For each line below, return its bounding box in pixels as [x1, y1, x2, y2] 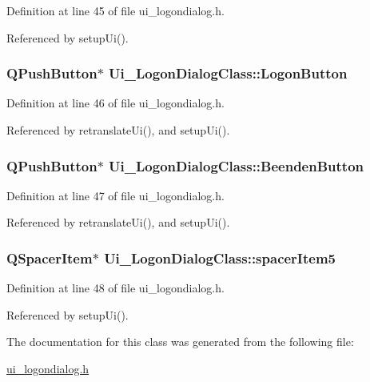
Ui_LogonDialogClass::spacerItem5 [104, 247, 336, 267]
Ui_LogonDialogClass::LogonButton [109, 63, 348, 83]
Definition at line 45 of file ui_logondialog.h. [6, 2, 225, 18]
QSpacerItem [6, 247, 93, 267]
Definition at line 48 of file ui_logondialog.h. [6, 279, 225, 296]
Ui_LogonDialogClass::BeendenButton [109, 155, 364, 175]
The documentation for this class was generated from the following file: [6, 333, 354, 350]
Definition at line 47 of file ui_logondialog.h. [6, 187, 225, 203]
